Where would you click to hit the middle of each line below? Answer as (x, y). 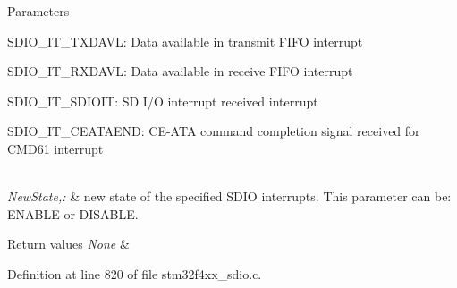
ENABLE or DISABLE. (73, 213)
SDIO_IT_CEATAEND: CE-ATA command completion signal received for (214, 131)
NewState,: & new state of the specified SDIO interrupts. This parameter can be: (229, 196)
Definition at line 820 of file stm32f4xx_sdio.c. (135, 273)
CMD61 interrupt (55, 148)
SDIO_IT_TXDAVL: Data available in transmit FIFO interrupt (185, 41)
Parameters (38, 11)
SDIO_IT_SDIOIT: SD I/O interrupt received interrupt (163, 101)
